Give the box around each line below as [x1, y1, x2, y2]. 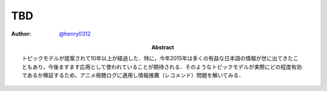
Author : [11, 30, 31, 37]
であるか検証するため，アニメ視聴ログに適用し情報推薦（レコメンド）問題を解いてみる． [22, 72, 245, 79]
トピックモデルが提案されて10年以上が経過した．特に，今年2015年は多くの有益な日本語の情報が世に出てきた [22, 55, 294, 62]
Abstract [151, 43, 174, 51]
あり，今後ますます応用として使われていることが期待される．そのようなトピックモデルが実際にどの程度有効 [32, 63, 302, 71]
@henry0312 [59, 30, 91, 37]
